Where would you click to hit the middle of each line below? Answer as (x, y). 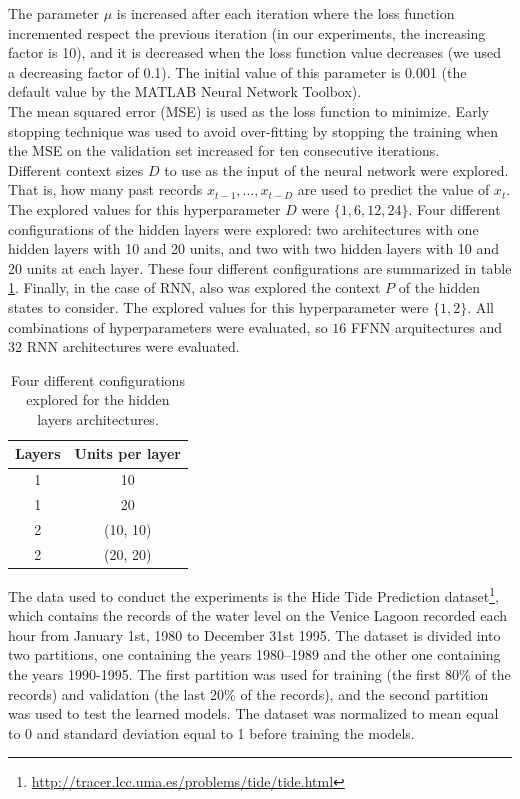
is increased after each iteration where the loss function (285, 13)
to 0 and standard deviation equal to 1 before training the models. (211, 732)
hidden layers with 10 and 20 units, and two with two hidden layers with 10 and (254, 248)
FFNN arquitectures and (426, 326)
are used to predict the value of (393, 189)
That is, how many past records (105, 189)
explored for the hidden (98, 399)
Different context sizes (76, 169)
